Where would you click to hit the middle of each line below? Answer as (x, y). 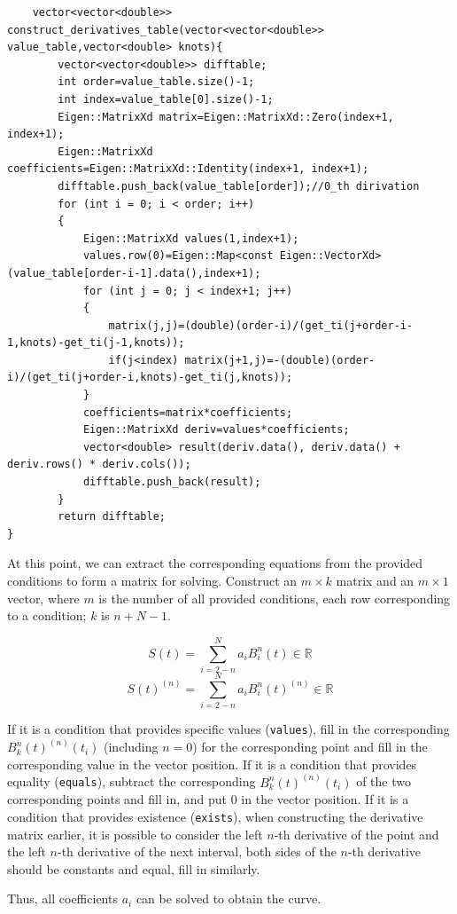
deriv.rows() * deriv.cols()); (99, 465)
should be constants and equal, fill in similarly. (134, 868)
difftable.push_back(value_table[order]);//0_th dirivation (239, 186)
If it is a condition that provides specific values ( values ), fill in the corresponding (228, 729)
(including (131, 747)
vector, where (43, 598)
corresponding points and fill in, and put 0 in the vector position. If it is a (208, 799)
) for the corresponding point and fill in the (310, 747)
